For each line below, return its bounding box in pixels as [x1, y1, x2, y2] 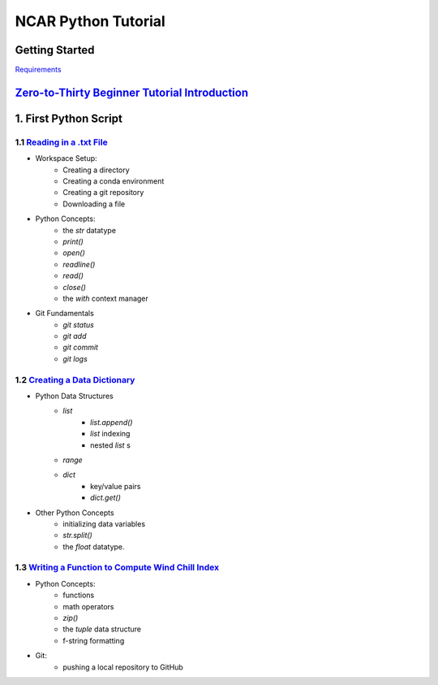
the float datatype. [62, 541, 125, 552]
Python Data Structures [35, 391, 114, 401]
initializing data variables [62, 518, 146, 528]
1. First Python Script [15, 111, 123, 125]
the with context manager [62, 293, 149, 303]
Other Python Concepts [35, 508, 114, 518]
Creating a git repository [62, 188, 144, 197]
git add [62, 332, 87, 341]
